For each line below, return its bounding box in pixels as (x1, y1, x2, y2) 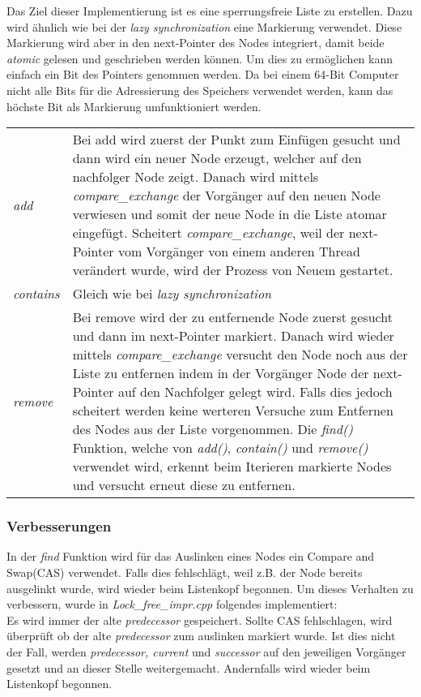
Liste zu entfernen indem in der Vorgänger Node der (72, 364, 369, 383)
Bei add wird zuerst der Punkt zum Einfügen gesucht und (72, 130, 401, 149)
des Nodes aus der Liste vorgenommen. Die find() (72, 419, 353, 439)
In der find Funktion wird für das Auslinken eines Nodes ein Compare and (6, 548, 375, 565)
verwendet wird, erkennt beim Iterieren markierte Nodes (72, 457, 392, 476)
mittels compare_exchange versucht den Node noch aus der (72, 345, 408, 364)
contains (13, 284, 60, 303)
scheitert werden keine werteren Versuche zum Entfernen (72, 401, 393, 420)
